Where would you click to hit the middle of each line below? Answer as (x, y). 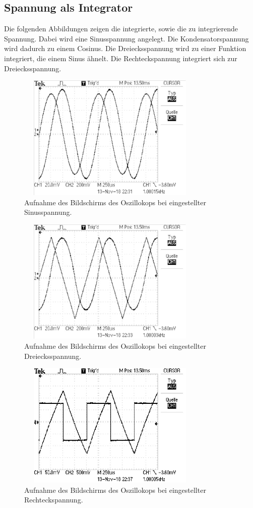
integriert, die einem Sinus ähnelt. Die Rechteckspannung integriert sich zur (121, 58)
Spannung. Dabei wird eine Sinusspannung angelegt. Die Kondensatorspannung (126, 38)
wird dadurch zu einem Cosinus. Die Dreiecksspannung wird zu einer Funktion (125, 48)
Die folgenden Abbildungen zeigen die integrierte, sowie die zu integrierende (121, 29)
